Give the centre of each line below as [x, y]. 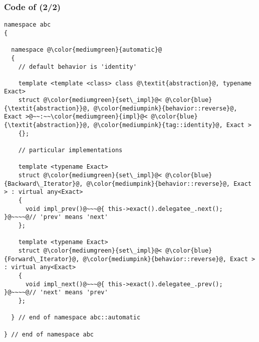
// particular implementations [70, 150]
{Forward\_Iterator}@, [42, 259]
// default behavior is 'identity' [77, 67]
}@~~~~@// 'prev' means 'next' [56, 217]
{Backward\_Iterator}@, [44, 184]
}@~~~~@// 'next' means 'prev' [56, 293]
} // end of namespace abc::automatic [76, 318]
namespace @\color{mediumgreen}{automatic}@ [86, 50]
